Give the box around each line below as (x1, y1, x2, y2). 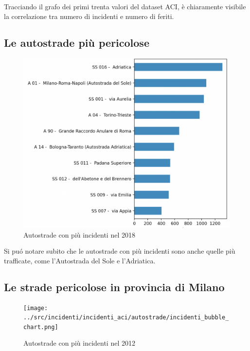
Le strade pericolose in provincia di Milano (4, 279, 225, 294)
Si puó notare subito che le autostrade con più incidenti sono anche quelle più (4, 246, 235, 256)
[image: (23, 304, 48, 312)
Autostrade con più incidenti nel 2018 (23, 229, 135, 240)
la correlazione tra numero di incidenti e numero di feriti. (4, 11, 174, 21)
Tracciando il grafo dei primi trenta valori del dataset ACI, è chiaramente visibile (4, 1, 246, 11)
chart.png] (23, 323, 58, 331)
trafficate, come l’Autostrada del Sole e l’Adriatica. (4, 255, 156, 265)
